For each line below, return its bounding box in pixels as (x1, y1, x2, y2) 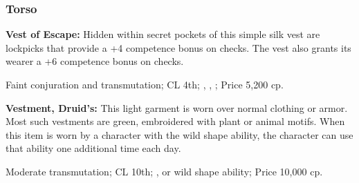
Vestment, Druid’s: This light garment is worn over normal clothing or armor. (6, 100, 348, 115)
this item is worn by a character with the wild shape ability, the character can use (6, 127, 353, 142)
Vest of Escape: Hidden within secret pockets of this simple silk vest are (6, 27, 320, 41)
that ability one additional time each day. (6, 141, 181, 155)
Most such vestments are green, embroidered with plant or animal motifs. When (6, 114, 345, 128)
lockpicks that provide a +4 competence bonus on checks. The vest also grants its (6, 40, 351, 55)
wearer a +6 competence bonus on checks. (6, 54, 184, 68)
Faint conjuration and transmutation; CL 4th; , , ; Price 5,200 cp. (6, 77, 284, 91)
